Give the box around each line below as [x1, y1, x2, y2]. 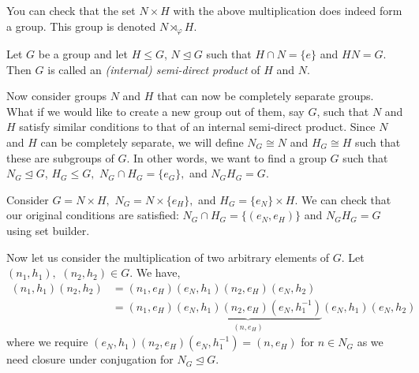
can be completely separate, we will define [40, 134, 244, 151]
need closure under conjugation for [6, 351, 174, 367]
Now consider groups [6, 88, 107, 104]
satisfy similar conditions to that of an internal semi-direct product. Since [19, 118, 376, 135]
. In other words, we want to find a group [126, 149, 327, 166]
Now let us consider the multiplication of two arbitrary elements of [6, 248, 330, 265]
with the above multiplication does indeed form [173, 2, 402, 18]
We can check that [301, 191, 391, 207]
